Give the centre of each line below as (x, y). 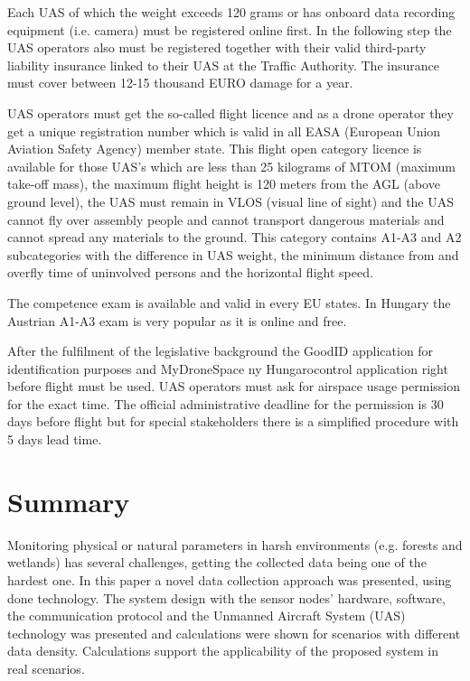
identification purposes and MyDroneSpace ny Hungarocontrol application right (228, 368)
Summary (69, 501)
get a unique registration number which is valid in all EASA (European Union (224, 131)
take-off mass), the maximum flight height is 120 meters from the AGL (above (224, 184)
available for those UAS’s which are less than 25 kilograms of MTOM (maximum (231, 166)
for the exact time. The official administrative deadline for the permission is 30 (226, 403)
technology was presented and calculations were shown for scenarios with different (234, 633)
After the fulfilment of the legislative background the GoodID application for (221, 351)
